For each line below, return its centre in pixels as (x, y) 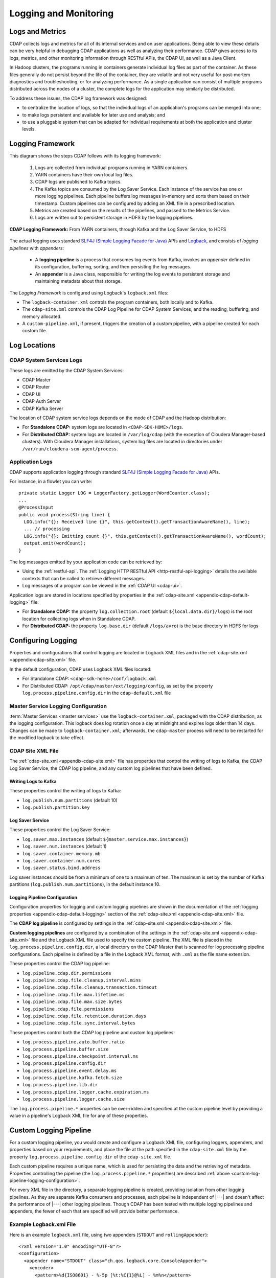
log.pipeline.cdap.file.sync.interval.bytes (79, 1023)
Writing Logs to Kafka (33, 781)
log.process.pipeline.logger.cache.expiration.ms (86, 1092)
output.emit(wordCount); (55, 543)
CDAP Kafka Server (43, 408)
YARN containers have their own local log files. (84, 175)
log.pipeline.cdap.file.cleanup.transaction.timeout (90, 987)
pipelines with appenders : (37, 248)
